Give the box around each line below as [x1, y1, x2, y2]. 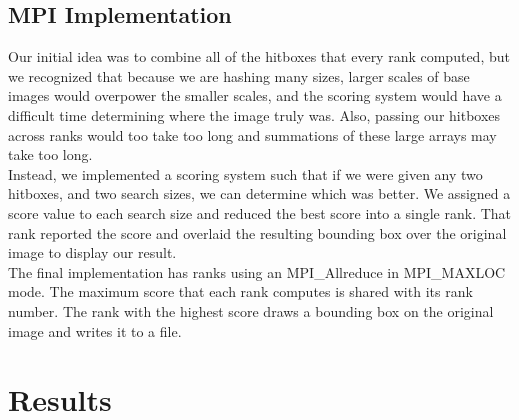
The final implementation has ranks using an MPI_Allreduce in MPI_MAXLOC [8, 261, 506, 282]
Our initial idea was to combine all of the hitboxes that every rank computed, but [8, 46, 510, 67]
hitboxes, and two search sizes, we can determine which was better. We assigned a [8, 183, 511, 204]
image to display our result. [8, 242, 177, 263]
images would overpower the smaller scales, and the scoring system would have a [8, 85, 502, 106]
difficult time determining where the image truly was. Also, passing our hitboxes [8, 104, 501, 125]
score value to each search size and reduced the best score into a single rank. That [8, 202, 512, 223]
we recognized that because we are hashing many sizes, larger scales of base [8, 65, 470, 86]
